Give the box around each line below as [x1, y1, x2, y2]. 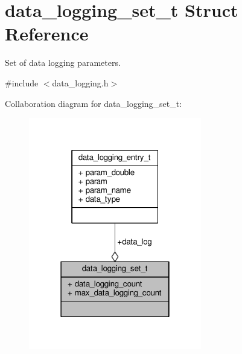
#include [5, 76, 39, 89]
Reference [5, 21, 89, 46]
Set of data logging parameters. [5, 56, 121, 69]
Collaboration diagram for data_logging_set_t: [5, 97, 182, 109]
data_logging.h [52, 76, 109, 89]
